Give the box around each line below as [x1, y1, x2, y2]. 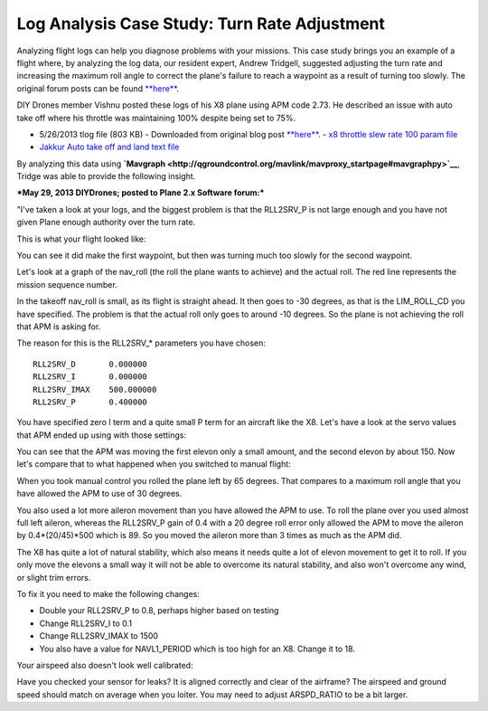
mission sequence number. [16, 279, 117, 289]
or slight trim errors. [16, 572, 91, 583]
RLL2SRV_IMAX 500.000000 [33, 384, 157, 394]
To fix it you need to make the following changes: [16, 589, 201, 599]
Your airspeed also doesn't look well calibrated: [16, 659, 193, 670]
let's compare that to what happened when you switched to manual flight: [16, 459, 291, 469]
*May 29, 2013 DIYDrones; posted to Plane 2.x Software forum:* [16, 187, 265, 198]
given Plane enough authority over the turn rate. [16, 217, 196, 228]
